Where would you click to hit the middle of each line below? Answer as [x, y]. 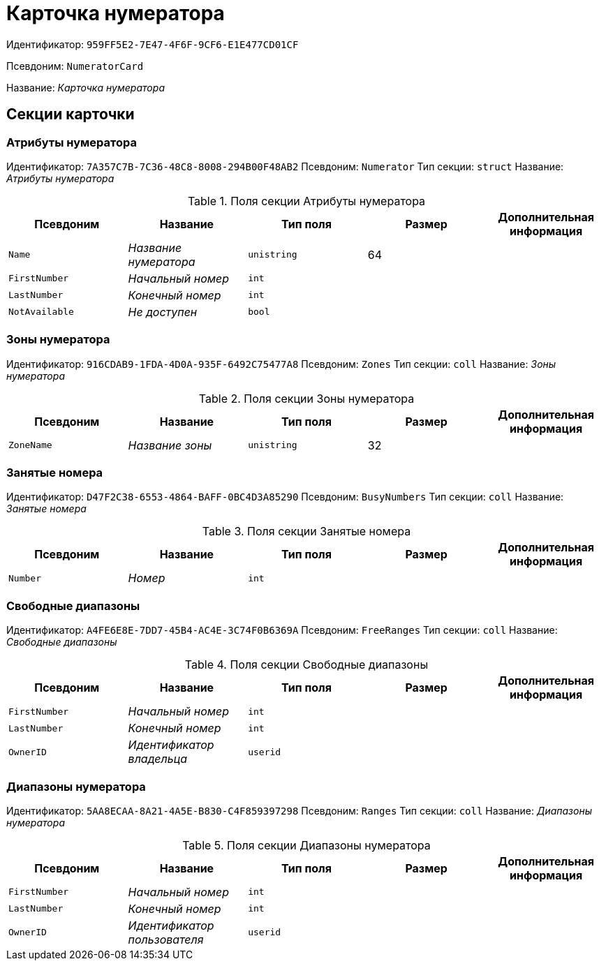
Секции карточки [71, 114]
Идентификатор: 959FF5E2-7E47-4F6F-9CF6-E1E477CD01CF [153, 44]
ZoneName [30, 445]
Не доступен [163, 312]
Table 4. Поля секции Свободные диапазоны [306, 665]
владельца [157, 759]
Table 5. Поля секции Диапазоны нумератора [306, 845]
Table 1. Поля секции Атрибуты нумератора [306, 201]
